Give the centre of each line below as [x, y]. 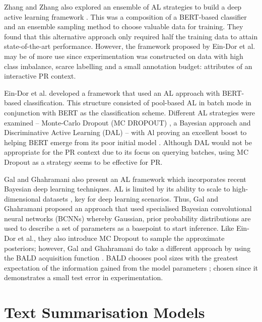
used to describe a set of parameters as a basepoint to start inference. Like [119, 228]
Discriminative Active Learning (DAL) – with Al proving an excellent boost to [125, 132]
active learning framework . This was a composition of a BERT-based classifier [125, 16]
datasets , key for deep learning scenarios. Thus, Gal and [130, 198]
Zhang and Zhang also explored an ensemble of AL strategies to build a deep [123, 7]
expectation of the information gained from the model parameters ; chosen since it [131, 267]
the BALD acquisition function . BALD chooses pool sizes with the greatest [121, 258]
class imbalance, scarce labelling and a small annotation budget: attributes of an [128, 66]
